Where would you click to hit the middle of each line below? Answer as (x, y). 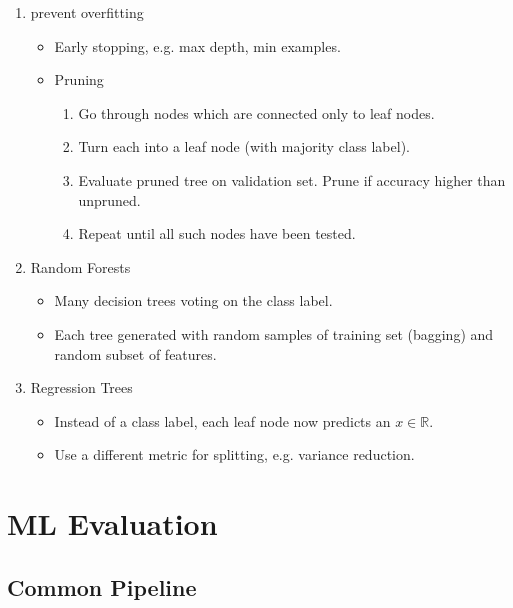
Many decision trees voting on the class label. (193, 300)
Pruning (79, 79)
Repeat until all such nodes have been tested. (217, 233)
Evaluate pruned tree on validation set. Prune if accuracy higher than (292, 179)
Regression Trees (81, 387)
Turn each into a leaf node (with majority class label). (244, 146)
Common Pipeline (102, 586)
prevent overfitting (87, 12)
